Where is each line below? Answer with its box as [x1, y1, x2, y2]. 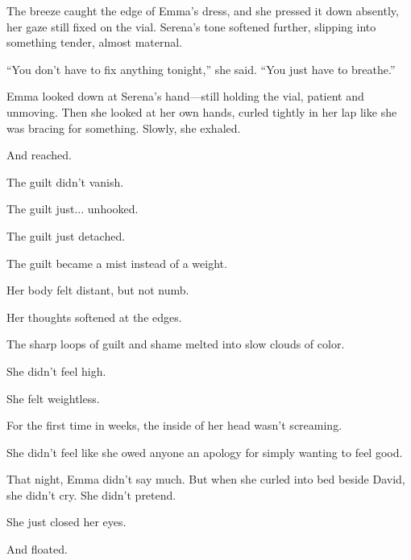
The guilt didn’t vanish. [6, 173, 124, 190]
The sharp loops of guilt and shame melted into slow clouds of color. [6, 336, 345, 352]
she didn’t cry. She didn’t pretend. [6, 486, 176, 503]
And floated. [6, 541, 68, 558]
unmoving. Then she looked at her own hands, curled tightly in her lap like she [6, 103, 397, 120]
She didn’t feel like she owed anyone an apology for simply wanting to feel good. [6, 443, 403, 460]
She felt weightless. [6, 389, 100, 406]
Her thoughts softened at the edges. [6, 308, 182, 325]
